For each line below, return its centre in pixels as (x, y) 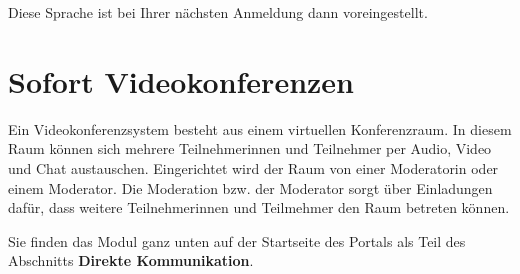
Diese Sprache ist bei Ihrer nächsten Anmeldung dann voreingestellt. (218, 12)
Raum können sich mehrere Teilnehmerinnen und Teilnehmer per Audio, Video (250, 148)
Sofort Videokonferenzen (181, 80)
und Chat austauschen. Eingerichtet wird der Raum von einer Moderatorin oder (253, 167)
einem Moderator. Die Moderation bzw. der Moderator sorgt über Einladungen (250, 187)
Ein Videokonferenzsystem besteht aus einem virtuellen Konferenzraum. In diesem (260, 128)
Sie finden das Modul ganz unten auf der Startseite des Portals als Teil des (237, 240)
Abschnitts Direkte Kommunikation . (131, 260)
